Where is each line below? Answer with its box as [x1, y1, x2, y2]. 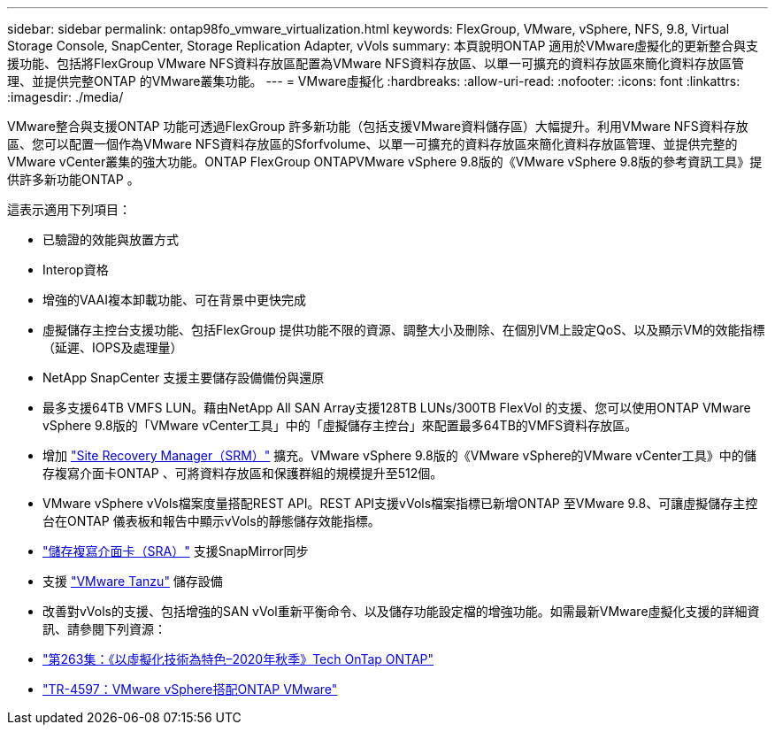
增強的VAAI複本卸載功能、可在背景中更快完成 [42, 292, 306, 307]
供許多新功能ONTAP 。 [7, 172, 140, 187]
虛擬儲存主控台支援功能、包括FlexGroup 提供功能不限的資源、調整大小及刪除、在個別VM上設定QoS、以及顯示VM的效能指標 [42, 322, 765, 337]
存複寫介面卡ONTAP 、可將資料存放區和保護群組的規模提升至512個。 [42, 466, 443, 481]
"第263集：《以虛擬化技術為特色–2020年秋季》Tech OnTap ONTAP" [42, 651, 434, 667]
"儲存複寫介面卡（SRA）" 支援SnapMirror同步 [42, 543, 309, 559]
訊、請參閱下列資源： [42, 621, 166, 636]
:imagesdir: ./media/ [7, 89, 124, 104]
